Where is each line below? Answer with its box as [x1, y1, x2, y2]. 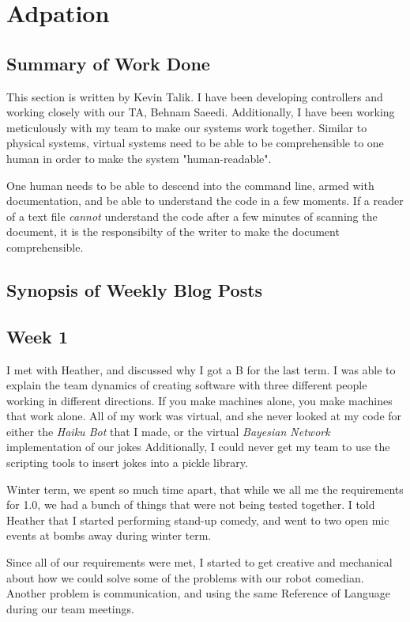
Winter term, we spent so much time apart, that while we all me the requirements [6, 480, 404, 497]
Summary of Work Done [6, 51, 210, 75]
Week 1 [6, 324, 68, 348]
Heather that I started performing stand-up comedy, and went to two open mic [6, 511, 389, 528]
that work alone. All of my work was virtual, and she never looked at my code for [6, 408, 402, 424]
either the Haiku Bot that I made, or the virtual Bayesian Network [6, 423, 330, 439]
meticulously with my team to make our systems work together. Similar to [6, 119, 367, 135]
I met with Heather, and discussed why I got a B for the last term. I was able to [6, 361, 396, 377]
